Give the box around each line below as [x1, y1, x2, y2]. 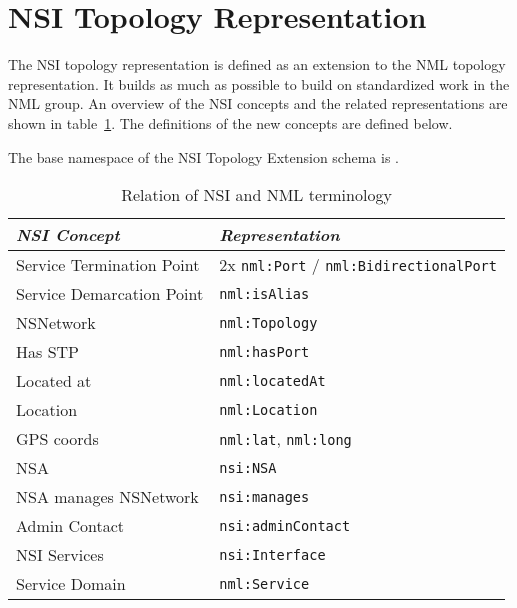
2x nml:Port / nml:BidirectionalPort [219, 253, 497, 277]
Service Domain [16, 572, 126, 596]
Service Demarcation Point [16, 282, 204, 306]
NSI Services [16, 543, 104, 567]
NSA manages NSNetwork [16, 485, 199, 509]
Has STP [16, 340, 79, 364]
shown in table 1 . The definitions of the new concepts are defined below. [8, 112, 453, 133]
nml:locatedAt [219, 372, 326, 389]
